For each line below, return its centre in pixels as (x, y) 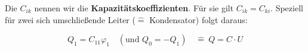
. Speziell (287, 8)
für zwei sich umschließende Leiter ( (70, 19)
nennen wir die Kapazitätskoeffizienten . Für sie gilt (134, 8)
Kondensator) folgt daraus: (198, 19)
